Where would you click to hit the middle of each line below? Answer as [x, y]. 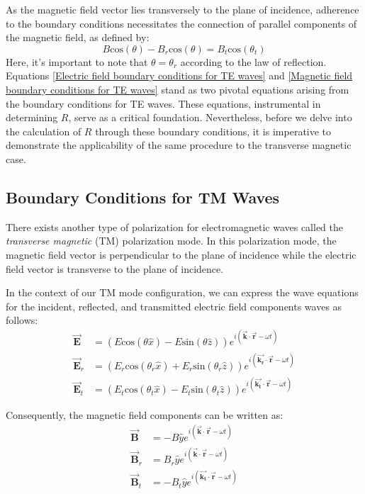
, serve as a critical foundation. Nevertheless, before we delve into [210, 117]
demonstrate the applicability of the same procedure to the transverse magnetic [179, 145]
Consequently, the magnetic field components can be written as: [145, 415]
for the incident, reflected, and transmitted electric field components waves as [174, 306]
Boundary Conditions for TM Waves [143, 197]
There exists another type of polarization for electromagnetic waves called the [174, 226]
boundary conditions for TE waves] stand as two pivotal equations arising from [178, 89]
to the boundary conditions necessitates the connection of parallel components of [181, 23]
